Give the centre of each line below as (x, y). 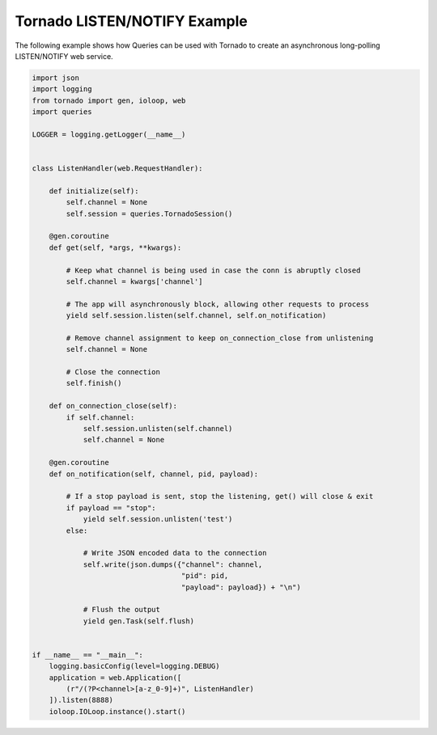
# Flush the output (122, 610)
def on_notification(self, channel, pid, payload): (154, 474)
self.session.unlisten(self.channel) (158, 429)
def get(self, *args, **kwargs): (115, 247)
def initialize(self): (94, 191)
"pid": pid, (205, 576)
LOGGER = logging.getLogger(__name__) (109, 134)
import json (56, 78)
